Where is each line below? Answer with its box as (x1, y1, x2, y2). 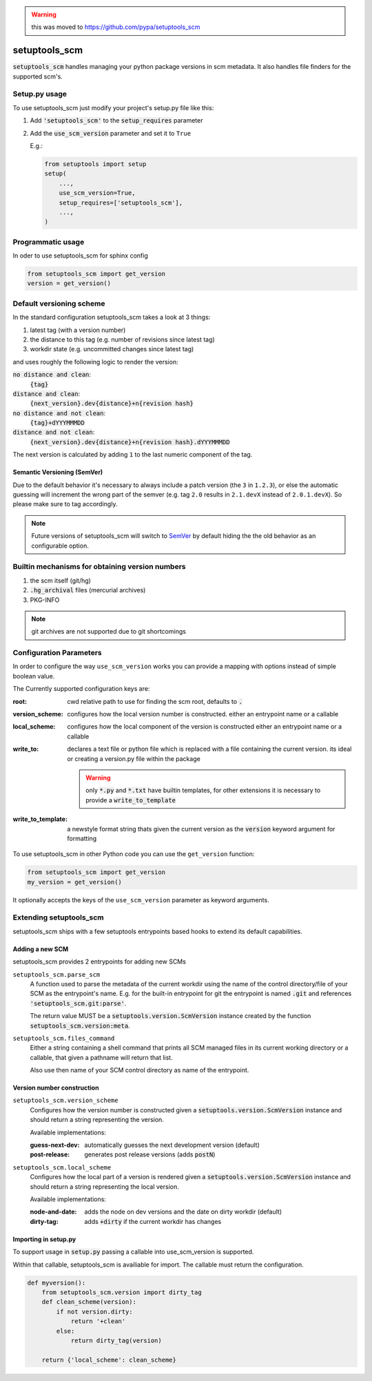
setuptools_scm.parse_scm (12, 970, 101, 978)
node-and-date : (30, 1207, 77, 1216)
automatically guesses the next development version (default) (84, 1141, 260, 1150)
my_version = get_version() (27, 878, 122, 886)
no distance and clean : (12, 371, 92, 379)
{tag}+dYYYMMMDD (30, 419, 85, 427)
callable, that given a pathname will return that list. (30, 1053, 173, 1061)
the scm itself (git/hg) (30, 576, 91, 585)
